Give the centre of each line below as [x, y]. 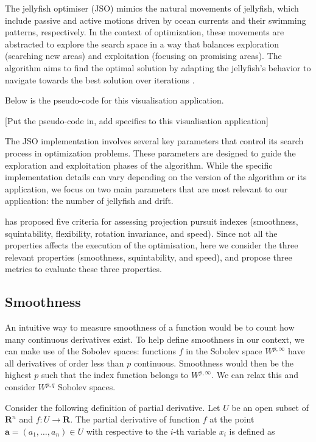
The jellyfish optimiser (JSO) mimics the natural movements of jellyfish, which [152, 8]
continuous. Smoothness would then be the [213, 363]
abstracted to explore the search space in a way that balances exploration [142, 44]
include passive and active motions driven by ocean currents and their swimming [156, 20]
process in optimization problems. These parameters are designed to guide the [150, 153]
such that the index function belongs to [115, 375]
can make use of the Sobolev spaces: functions [91, 351]
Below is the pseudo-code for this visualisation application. [114, 100]
